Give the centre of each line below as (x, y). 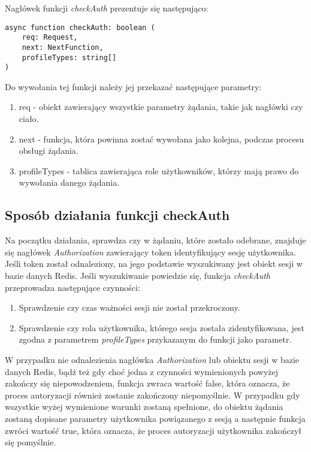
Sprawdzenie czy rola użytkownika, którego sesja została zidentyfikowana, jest (161, 327)
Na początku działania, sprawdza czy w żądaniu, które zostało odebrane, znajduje (155, 240)
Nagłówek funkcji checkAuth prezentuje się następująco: (107, 8)
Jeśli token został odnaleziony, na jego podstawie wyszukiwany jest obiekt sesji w (154, 264)
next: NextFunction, (63, 47)
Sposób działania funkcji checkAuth (117, 215)
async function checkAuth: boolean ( (80, 27)
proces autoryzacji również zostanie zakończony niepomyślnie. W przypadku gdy (153, 395)
